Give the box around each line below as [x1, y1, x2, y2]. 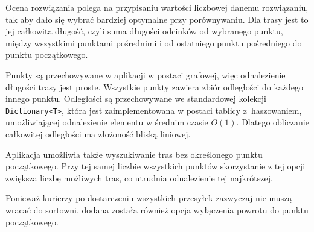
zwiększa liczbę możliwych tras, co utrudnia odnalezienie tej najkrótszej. [5, 171, 273, 184]
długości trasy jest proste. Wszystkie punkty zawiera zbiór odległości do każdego [5, 80, 304, 93]
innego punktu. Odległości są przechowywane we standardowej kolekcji [5, 92, 266, 105]
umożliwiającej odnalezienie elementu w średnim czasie [5, 116, 208, 128]
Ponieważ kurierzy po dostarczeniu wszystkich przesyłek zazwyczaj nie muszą [5, 192, 292, 204]
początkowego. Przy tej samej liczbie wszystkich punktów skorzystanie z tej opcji [5, 160, 306, 172]
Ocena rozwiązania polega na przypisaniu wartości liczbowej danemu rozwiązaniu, [5, 1, 309, 13]
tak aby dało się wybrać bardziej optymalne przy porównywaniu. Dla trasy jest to [5, 13, 309, 25]
